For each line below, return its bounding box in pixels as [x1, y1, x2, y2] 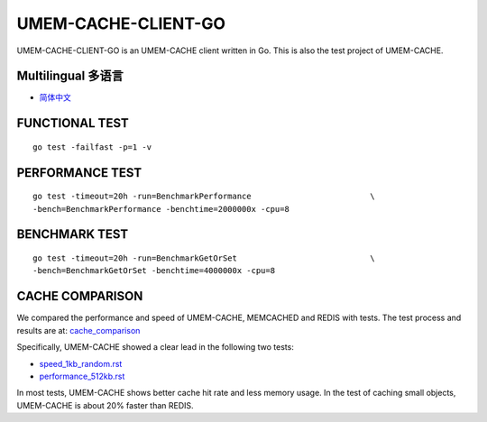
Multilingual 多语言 [16, 69, 124, 84]
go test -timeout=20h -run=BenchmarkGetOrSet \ [32, 253, 375, 263]
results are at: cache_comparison [16, 325, 141, 335]
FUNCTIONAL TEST [16, 115, 130, 131]
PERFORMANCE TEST [16, 165, 142, 180]
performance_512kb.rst [39, 371, 125, 381]
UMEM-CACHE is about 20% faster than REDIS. [16, 399, 194, 410]
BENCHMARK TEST [16, 226, 129, 243]
